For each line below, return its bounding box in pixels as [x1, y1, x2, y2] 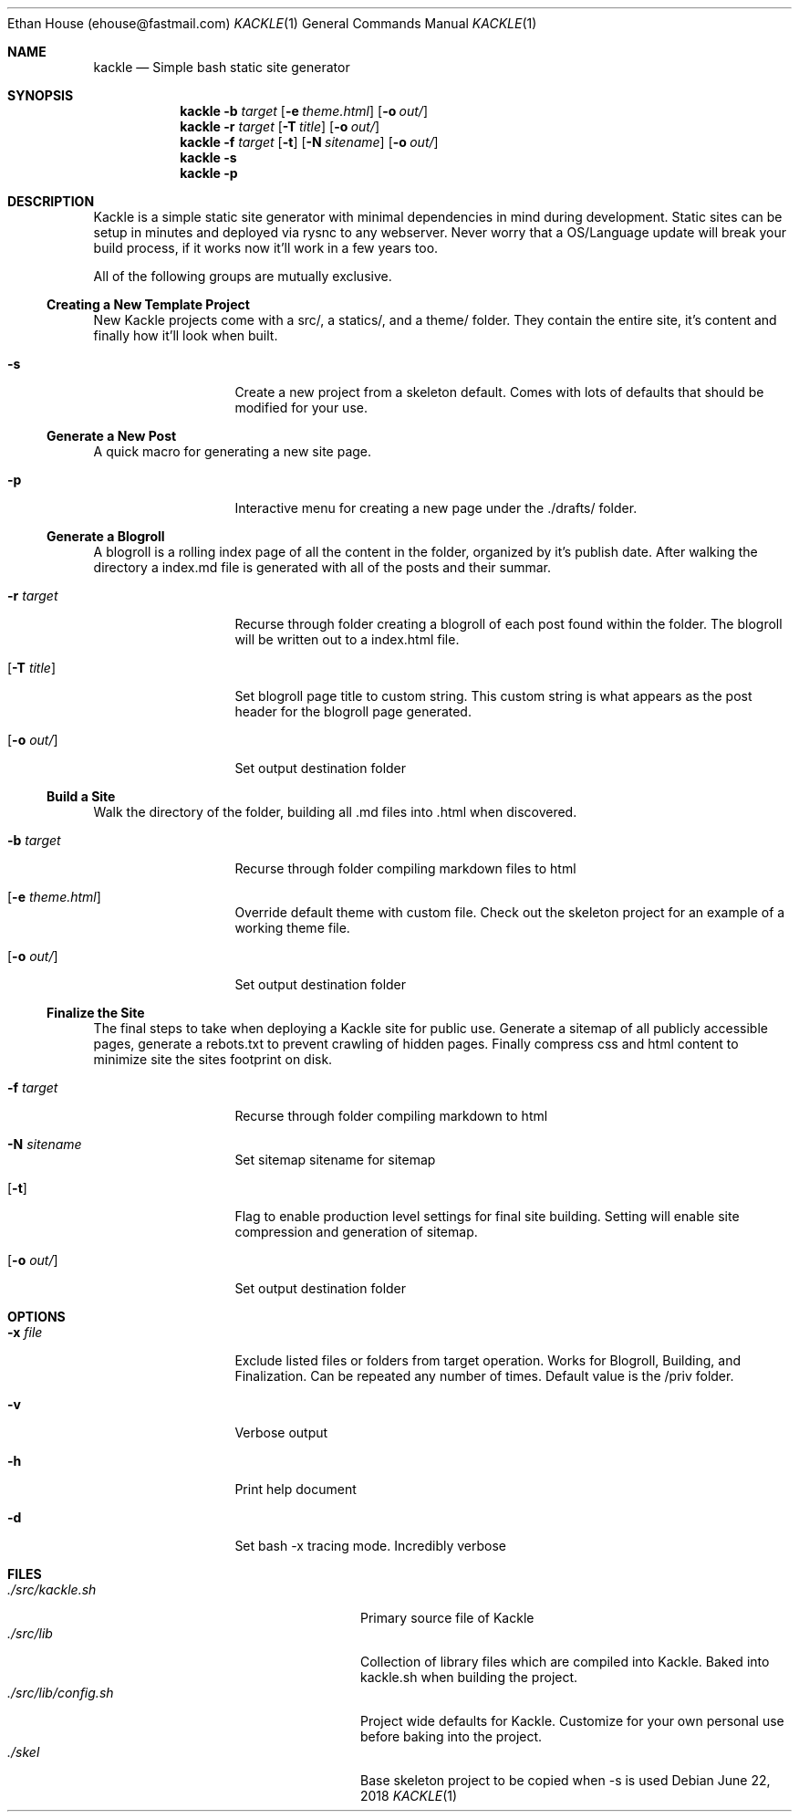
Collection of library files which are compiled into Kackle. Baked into [360, 1654, 770, 1669]
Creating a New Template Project [47, 297, 250, 312]
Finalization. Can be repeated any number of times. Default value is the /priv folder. [234, 1368, 734, 1384]
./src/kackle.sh [7, 1582, 97, 1597]
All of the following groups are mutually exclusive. [93, 268, 392, 284]
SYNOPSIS [7, 88, 74, 103]
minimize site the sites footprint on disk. [93, 1051, 333, 1067]
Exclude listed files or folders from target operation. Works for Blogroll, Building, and [234, 1353, 741, 1368]
